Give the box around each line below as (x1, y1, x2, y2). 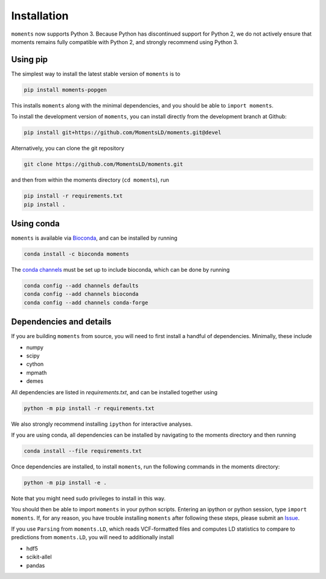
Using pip (11, 54, 48, 65)
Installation (11, 9, 69, 22)
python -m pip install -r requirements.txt (24, 405, 155, 412)
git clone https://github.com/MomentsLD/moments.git (24, 161, 184, 168)
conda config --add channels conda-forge (24, 299, 149, 306)
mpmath (26, 369, 47, 376)
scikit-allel (26, 553, 52, 561)
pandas (26, 561, 45, 569)
